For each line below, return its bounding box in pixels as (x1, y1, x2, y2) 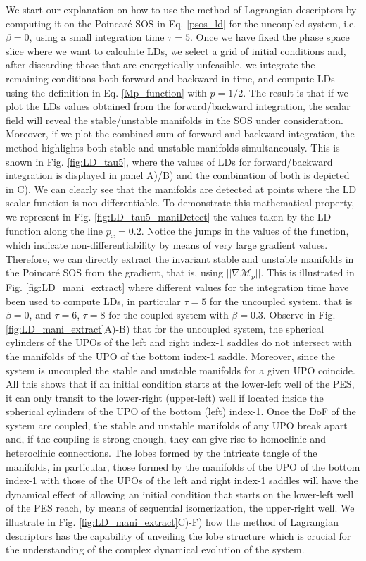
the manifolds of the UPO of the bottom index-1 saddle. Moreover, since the (6, 348, 335, 363)
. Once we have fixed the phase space (189, 30, 350, 44)
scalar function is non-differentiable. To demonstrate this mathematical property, (6, 195, 355, 210)
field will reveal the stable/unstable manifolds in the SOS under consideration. (6, 112, 343, 127)
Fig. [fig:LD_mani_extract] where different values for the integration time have (6, 279, 349, 294)
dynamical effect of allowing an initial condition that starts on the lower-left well (6, 486, 354, 501)
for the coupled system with (108, 307, 229, 322)
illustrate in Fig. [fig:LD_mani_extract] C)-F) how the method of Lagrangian (6, 514, 339, 529)
